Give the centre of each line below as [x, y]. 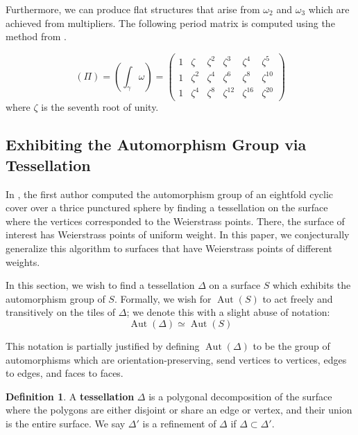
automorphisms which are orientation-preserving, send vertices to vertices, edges [176, 359]
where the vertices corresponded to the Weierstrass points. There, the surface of [175, 221]
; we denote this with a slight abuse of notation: [228, 312]
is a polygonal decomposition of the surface [240, 396]
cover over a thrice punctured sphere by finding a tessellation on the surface [167, 207]
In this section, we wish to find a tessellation [100, 285]
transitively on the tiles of [61, 312]
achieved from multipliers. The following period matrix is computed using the [170, 23]
